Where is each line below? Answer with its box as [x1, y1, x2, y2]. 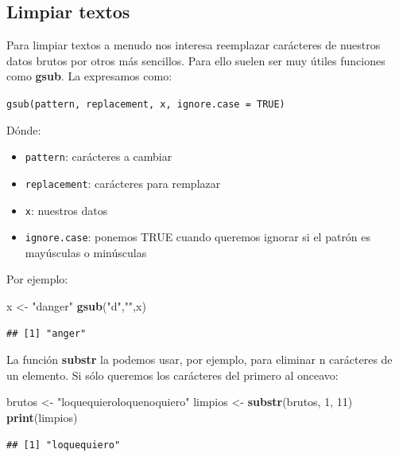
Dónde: [6, 121, 41, 138]
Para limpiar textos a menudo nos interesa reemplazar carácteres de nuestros [6, 37, 381, 53]
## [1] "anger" [6, 327, 87, 339]
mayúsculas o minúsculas [25, 244, 147, 260]
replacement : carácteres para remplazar [25, 174, 221, 191]
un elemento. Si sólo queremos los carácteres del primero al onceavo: [6, 366, 339, 383]
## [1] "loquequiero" [6, 439, 121, 451]
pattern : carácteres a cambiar [25, 148, 172, 165]
